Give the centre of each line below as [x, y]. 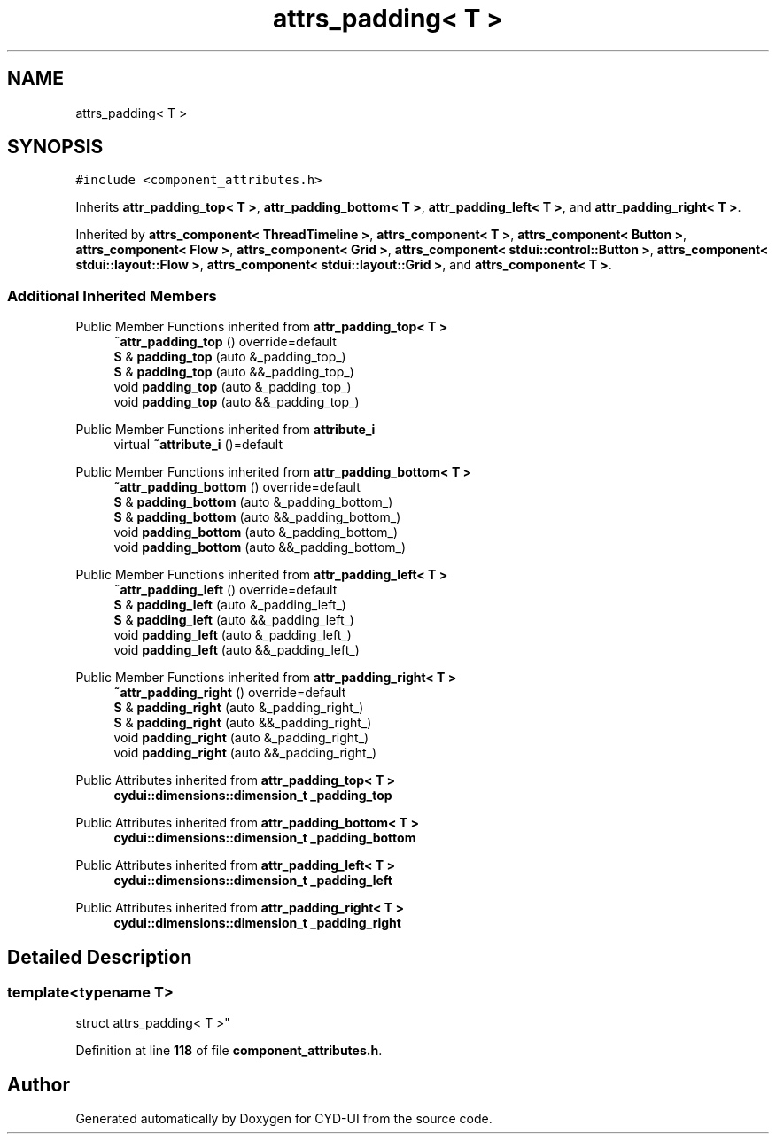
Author [39, 1084]
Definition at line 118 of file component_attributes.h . [229, 1051]
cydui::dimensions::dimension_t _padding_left [253, 881]
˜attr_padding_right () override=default [230, 693]
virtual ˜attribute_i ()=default [198, 445]
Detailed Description [100, 957]
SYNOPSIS [55, 147]
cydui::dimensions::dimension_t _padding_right [257, 923]
